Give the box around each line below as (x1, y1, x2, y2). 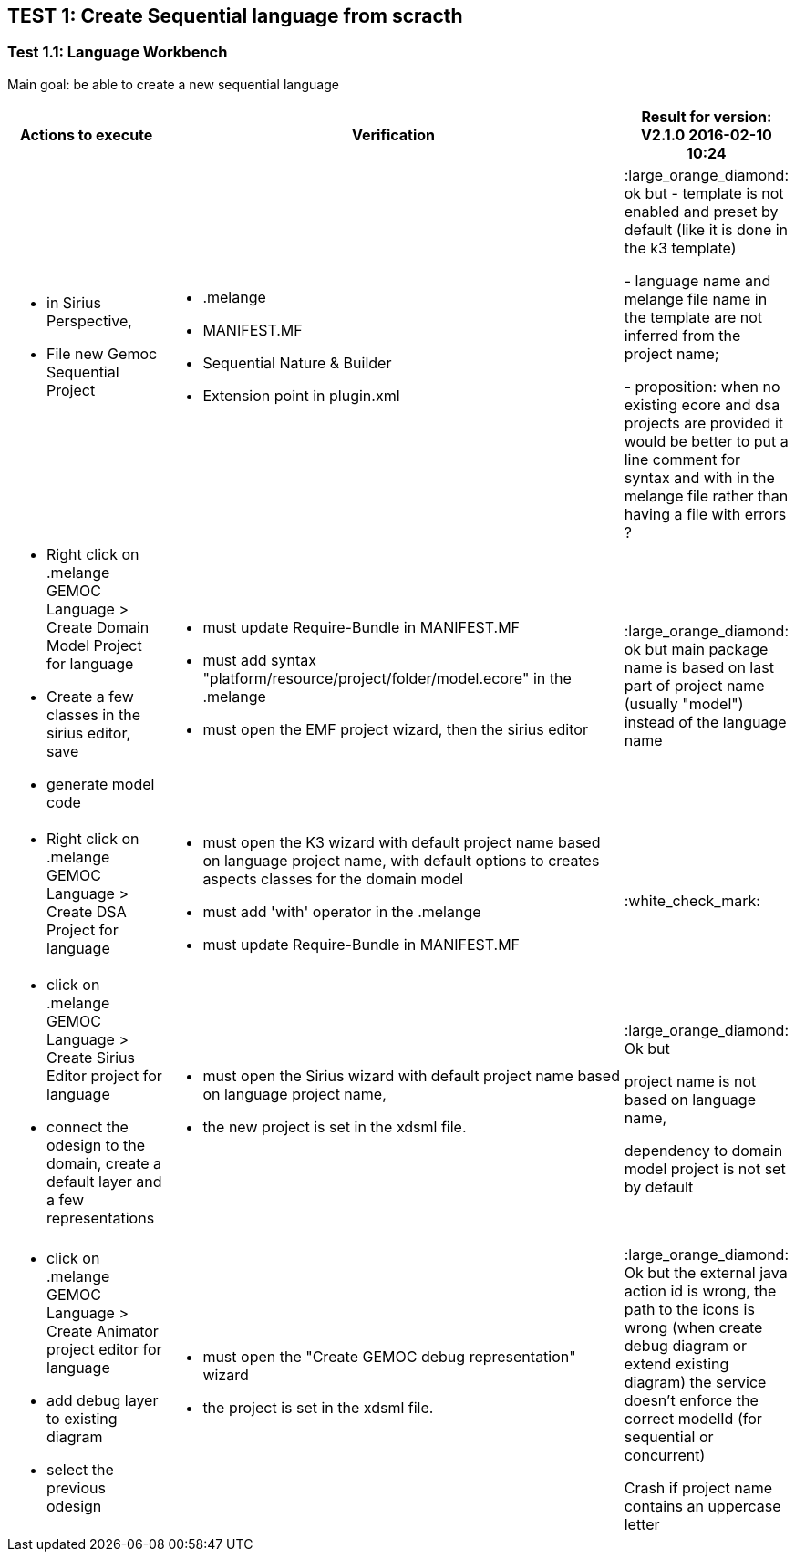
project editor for (46, 1339, 162, 1358)
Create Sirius (46, 1048, 135, 1067)
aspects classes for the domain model (202, 869, 464, 888)
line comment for (624, 449, 741, 469)
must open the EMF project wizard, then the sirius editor (202, 719, 588, 738)
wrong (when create (624, 1317, 763, 1337)
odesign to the (46, 1135, 145, 1154)
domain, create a (46, 1153, 162, 1172)
